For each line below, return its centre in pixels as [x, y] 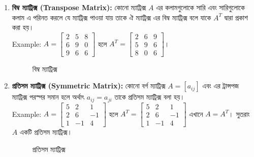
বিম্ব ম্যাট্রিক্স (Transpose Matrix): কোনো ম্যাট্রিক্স [79, 7]
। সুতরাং [239, 114]
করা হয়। [23, 27]
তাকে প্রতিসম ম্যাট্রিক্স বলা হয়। [150, 97]
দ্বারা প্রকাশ [236, 17]
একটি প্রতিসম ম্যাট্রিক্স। [46, 132]
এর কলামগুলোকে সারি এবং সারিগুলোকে [200, 7]
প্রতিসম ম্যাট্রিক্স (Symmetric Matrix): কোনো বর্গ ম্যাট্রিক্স [89, 86]
